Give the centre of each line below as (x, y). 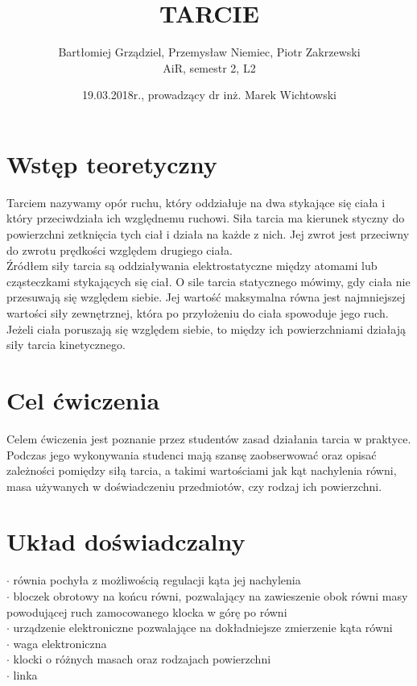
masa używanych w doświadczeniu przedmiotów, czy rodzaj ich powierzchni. (194, 486)
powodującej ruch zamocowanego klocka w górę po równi (147, 611)
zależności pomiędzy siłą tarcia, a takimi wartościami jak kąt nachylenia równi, (202, 470)
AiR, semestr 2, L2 (209, 67)
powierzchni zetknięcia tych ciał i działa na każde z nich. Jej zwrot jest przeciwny (208, 234)
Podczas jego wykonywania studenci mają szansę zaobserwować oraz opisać (192, 454)
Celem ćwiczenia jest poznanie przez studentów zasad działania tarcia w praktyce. (209, 438)
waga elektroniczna (60, 643)
